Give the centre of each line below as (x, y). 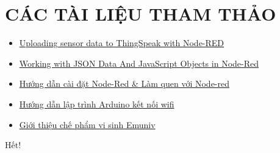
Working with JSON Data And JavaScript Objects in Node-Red (139, 63)
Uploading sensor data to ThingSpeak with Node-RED (122, 43)
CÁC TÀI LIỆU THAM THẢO (141, 14)
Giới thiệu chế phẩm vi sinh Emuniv (87, 124)
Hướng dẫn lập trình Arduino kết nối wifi (97, 104)
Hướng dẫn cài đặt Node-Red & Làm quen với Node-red (124, 83)
